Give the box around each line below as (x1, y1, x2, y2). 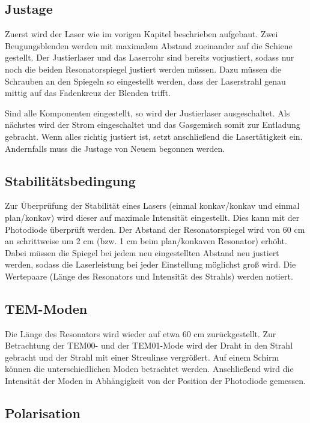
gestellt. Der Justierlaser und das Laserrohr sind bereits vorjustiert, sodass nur (5, 51, 294, 64)
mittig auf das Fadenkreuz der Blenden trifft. (5, 86, 171, 99)
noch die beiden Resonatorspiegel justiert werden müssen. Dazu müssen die (5, 62, 281, 75)
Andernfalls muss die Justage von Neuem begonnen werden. (5, 142, 225, 154)
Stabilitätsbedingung (5, 171, 136, 190)
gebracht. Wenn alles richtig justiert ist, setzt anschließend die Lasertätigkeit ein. (5, 130, 303, 142)
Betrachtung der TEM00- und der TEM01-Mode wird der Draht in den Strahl (5, 339, 293, 352)
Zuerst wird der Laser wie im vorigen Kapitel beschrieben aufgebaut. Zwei (5, 28, 278, 40)
